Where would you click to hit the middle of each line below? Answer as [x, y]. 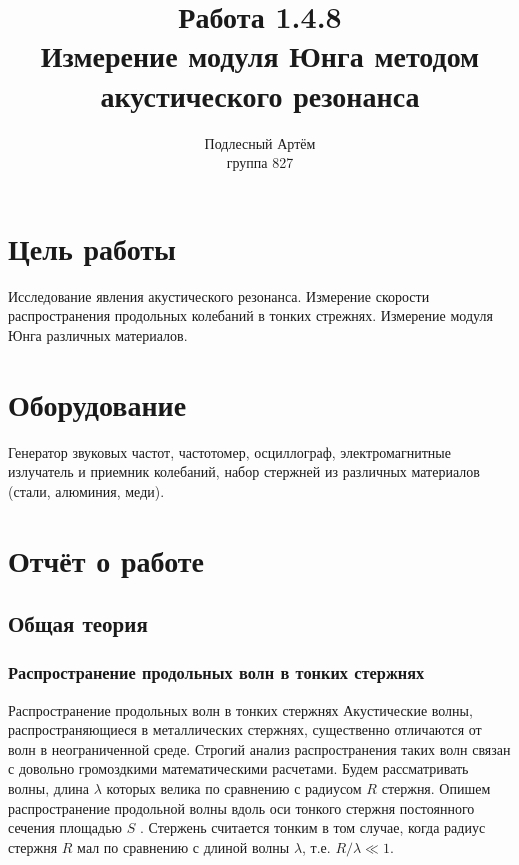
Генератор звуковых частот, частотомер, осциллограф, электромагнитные [229, 451]
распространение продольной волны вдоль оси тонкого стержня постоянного [241, 807]
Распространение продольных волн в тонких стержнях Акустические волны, [240, 709]
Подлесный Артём [260, 142]
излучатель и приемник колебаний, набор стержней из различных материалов [244, 471]
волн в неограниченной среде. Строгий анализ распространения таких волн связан [259, 748]
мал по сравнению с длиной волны [183, 846]
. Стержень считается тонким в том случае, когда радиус [312, 827]
